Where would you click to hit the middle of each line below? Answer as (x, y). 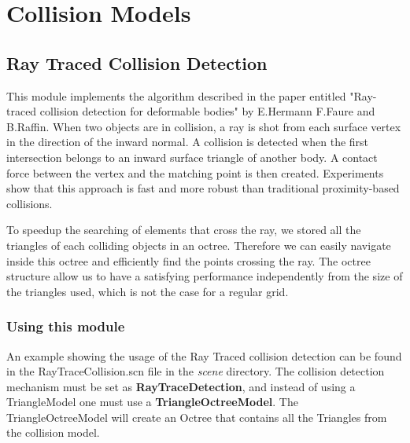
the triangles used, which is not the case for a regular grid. (148, 291)
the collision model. (53, 432)
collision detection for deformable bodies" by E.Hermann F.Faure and (207, 111)
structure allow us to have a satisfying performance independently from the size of (205, 276)
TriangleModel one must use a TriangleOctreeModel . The (152, 402)
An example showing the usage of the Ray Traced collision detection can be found (204, 355)
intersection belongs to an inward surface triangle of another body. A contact (192, 157)
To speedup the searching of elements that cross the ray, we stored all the (184, 230)
